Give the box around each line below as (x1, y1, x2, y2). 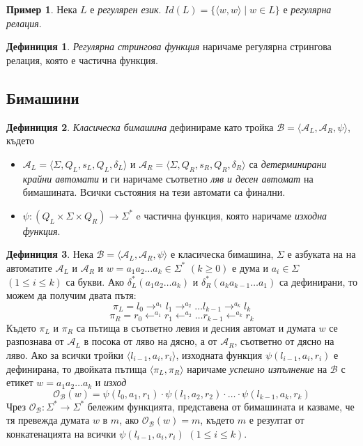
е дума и (232, 260, 268, 275)
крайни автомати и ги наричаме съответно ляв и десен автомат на (22, 171, 314, 185)
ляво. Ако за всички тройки (6, 347, 124, 362)
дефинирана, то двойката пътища (6, 361, 147, 376)
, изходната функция (176, 347, 263, 362)
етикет (6, 375, 33, 390)
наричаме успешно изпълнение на (187, 361, 327, 376)
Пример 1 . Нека (6, 2, 77, 16)
